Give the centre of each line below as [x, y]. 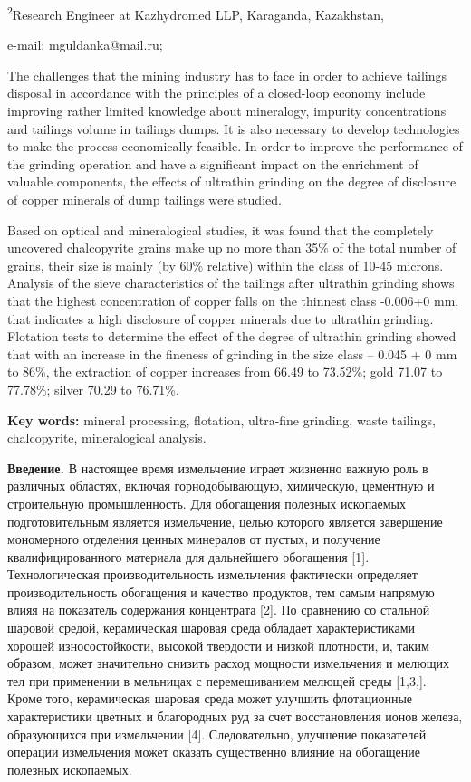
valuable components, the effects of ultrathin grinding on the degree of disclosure [232, 181]
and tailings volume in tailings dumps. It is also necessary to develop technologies [234, 128]
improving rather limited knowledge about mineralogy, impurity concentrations [227, 111]
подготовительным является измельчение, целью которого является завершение [225, 521]
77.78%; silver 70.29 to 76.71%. [93, 389]
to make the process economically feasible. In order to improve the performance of [235, 146]
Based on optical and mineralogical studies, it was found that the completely [221, 229]
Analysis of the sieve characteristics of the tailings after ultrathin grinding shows [231, 283]
